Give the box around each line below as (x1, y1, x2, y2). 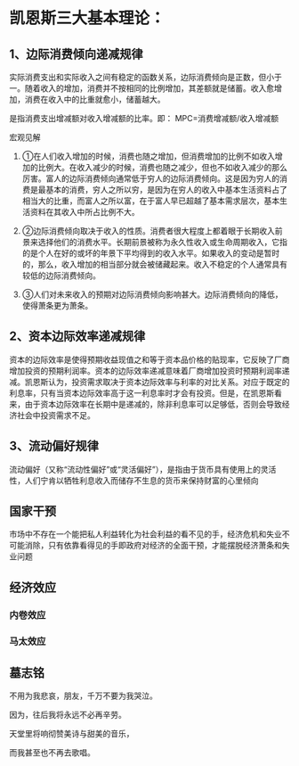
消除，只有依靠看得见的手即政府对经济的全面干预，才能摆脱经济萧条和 (24, 540, 282, 551)
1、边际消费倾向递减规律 (9, 46, 144, 62)
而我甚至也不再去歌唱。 (9, 747, 95, 758)
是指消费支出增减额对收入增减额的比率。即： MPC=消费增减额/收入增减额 (9, 113, 279, 123)
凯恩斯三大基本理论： (9, 8, 166, 29)
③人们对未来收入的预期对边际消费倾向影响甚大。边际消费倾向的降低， (21, 289, 283, 300)
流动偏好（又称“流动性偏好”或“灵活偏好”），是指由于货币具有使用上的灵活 (9, 464, 277, 474)
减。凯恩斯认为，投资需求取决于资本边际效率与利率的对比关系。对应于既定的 (9, 376, 290, 387)
